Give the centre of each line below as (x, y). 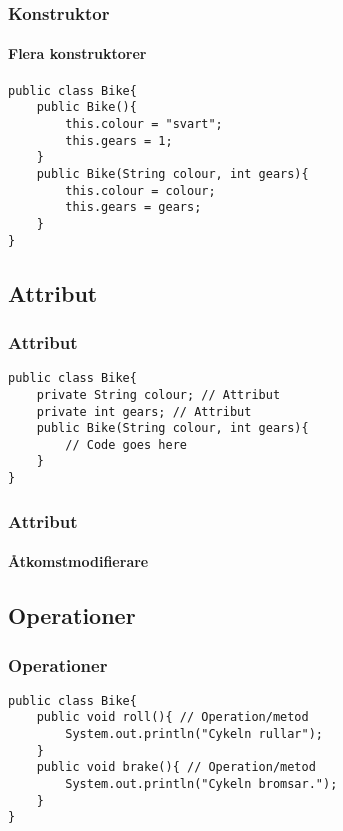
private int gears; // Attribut (144, 411)
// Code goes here (126, 444)
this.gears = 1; (119, 140)
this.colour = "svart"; (144, 123)
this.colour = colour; (140, 190)
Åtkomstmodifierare (78, 561)
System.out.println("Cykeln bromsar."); (201, 784)
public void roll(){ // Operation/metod (172, 717)
